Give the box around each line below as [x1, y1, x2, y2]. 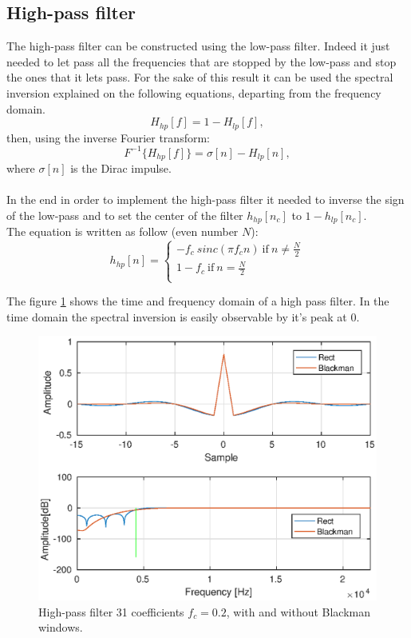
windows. [38, 619, 83, 636]
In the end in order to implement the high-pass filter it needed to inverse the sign [6, 191, 405, 208]
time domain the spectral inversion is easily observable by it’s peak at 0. [6, 308, 360, 325]
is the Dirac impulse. [70, 160, 172, 177]
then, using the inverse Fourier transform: [6, 129, 210, 146]
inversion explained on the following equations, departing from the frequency [6, 84, 381, 101]
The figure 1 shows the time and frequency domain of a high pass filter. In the [6, 293, 389, 309]
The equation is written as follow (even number [6, 223, 239, 240]
